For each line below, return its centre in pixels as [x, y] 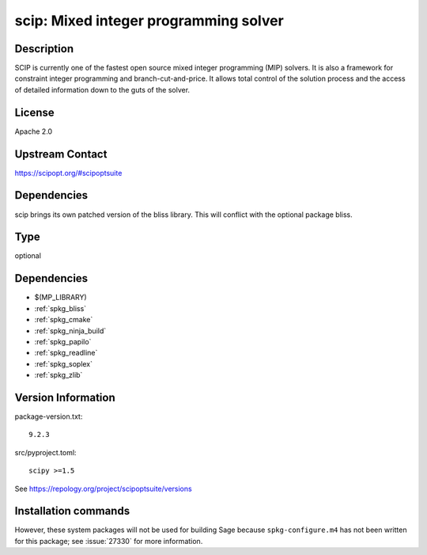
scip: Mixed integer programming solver [149, 21]
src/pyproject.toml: [45, 452]
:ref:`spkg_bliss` [60, 308]
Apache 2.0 [34, 131]
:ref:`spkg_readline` [66, 353]
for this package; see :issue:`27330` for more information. [109, 541]
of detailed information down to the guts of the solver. [102, 89]
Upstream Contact [61, 154]
